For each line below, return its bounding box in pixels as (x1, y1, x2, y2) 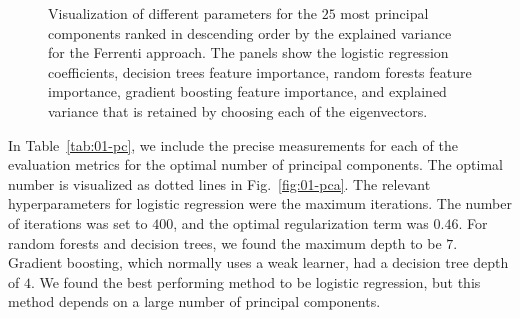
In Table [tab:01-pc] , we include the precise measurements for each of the (8, 134, 458, 155)
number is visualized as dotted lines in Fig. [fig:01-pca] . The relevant (8, 173, 431, 194)
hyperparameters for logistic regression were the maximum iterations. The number (8, 193, 512, 214)
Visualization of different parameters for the (48, 3, 318, 23)
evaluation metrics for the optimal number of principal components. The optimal (8, 154, 503, 175)
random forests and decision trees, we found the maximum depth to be (8, 232, 442, 253)
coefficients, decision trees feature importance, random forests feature (48, 61, 472, 82)
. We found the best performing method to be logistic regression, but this (30, 271, 481, 292)
